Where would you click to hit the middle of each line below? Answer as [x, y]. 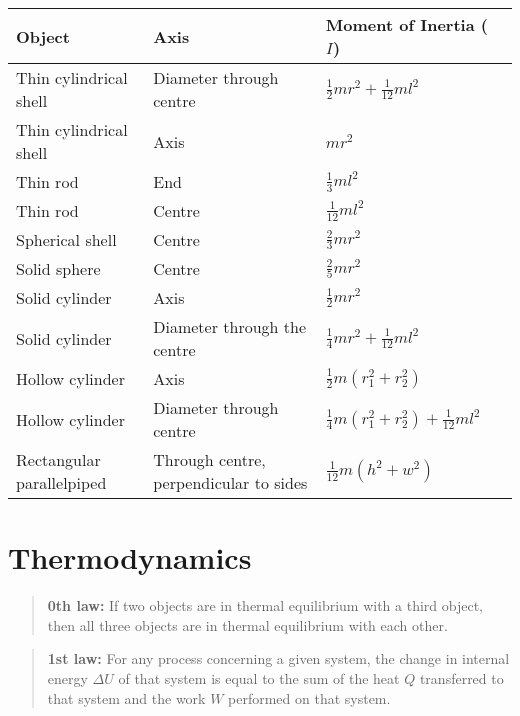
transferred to [461, 677]
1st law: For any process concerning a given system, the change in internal [278, 658]
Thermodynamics [130, 557]
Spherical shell [66, 239]
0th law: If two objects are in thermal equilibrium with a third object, [265, 605]
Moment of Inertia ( [406, 24]
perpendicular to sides [230, 482]
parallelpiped [61, 482]
